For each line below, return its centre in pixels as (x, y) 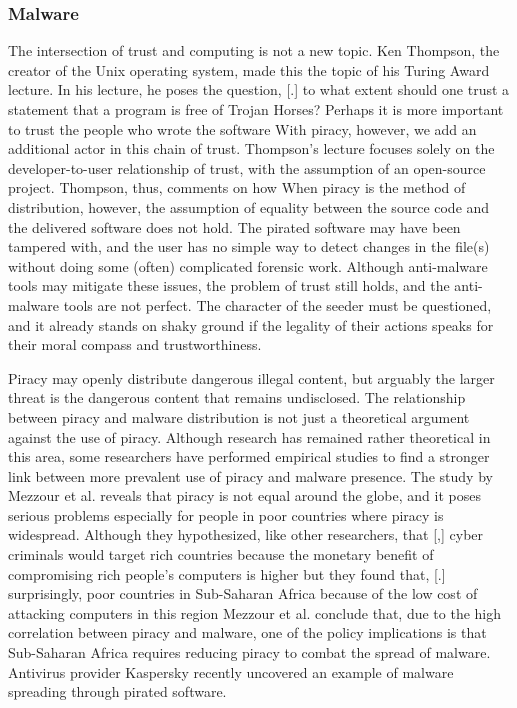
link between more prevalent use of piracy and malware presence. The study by (250, 475)
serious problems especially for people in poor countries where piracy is (226, 514)
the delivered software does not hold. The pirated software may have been (234, 226)
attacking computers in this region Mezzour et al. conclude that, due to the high (255, 612)
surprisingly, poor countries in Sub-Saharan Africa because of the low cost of (243, 593)
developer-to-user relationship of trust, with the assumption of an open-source (247, 167)
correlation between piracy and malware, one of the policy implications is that (247, 632)
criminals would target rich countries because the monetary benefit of (221, 554)
